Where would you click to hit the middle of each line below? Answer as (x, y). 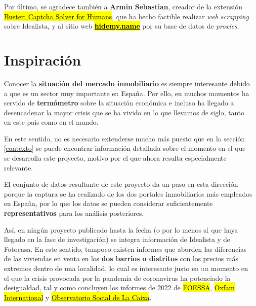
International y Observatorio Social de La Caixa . (78, 297)
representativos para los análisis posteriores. (74, 213)
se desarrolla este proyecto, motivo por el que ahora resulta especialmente (115, 158)
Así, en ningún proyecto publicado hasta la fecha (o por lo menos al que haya (121, 229)
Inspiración (43, 59)
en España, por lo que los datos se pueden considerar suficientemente (108, 203)
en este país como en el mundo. (51, 122)
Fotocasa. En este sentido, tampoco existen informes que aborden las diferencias (125, 249)
